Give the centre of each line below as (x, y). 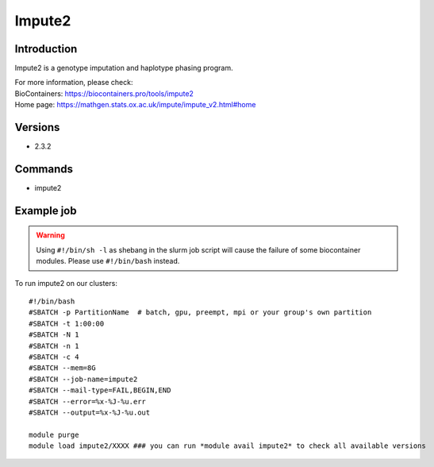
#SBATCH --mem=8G (62, 368)
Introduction (46, 49)
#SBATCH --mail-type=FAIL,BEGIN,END (100, 390)
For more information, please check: (74, 83)
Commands (44, 169)
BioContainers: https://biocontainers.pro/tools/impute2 (104, 93)
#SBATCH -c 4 (54, 357)
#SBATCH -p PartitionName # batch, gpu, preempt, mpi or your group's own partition (200, 313)
